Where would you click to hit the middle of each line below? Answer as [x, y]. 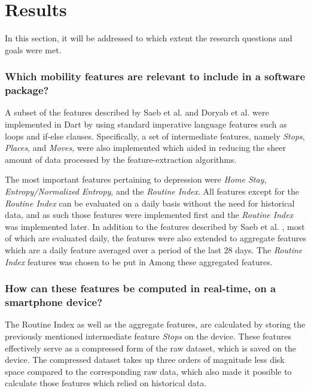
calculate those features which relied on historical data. [106, 383]
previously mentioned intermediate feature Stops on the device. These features [148, 336]
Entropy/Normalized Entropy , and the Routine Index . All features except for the [152, 191]
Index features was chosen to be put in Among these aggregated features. [139, 261]
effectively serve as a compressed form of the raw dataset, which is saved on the [151, 348]
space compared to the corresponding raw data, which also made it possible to [148, 371]
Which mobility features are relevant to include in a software [155, 76]
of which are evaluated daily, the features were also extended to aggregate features [155, 238]
